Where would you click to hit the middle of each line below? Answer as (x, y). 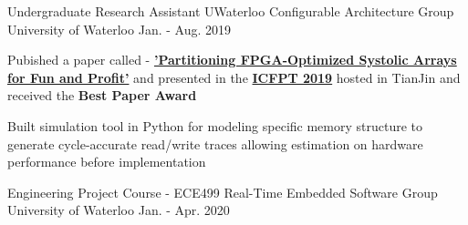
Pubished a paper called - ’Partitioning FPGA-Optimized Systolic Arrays (232, 60)
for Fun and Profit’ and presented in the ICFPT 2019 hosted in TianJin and (234, 77)
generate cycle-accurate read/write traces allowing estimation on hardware (215, 143)
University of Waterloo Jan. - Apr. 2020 (119, 210)
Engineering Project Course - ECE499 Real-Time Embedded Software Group (223, 192)
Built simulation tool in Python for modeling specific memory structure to (215, 125)
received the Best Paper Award (102, 95)
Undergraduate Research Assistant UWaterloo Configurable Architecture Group (231, 11)
